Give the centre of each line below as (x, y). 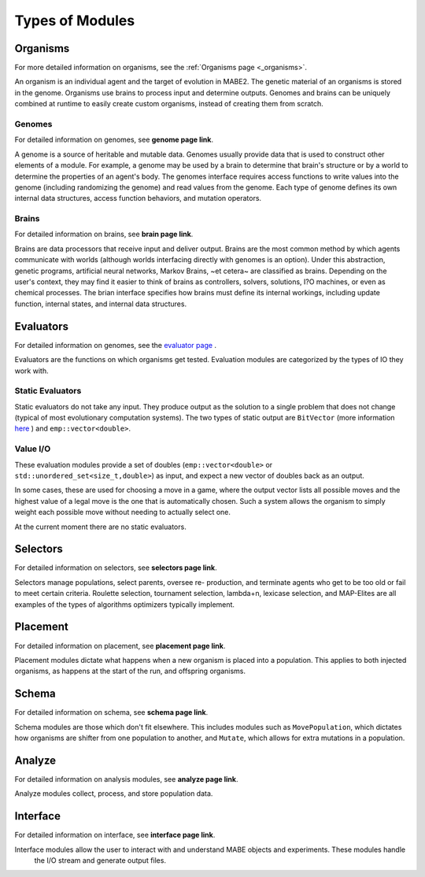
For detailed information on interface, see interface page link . (115, 835)
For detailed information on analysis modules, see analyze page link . (126, 779)
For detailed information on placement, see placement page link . (120, 646)
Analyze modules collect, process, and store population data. (114, 794)
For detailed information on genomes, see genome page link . (114, 140)
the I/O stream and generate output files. (100, 860)
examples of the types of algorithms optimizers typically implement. (125, 604)
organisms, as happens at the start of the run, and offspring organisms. (130, 671)
